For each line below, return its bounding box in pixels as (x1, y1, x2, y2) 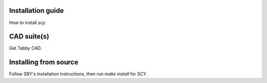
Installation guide (9, 6, 64, 15)
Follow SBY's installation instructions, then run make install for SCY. (9, 71, 148, 77)
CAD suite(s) (9, 32, 49, 41)
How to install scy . (9, 20, 47, 26)
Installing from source (9, 58, 79, 66)
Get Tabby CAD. (9, 45, 42, 51)
